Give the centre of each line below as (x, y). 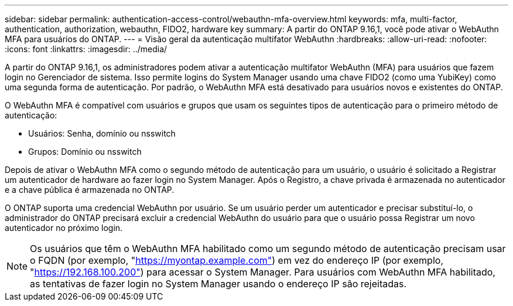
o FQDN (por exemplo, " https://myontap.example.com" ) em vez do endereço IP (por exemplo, (237, 260)
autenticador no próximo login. (64, 228)
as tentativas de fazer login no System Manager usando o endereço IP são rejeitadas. (218, 284)
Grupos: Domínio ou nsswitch (85, 152)
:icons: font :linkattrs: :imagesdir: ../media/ (86, 49)
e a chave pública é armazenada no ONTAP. (90, 190)
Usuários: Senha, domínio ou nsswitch (102, 133)
